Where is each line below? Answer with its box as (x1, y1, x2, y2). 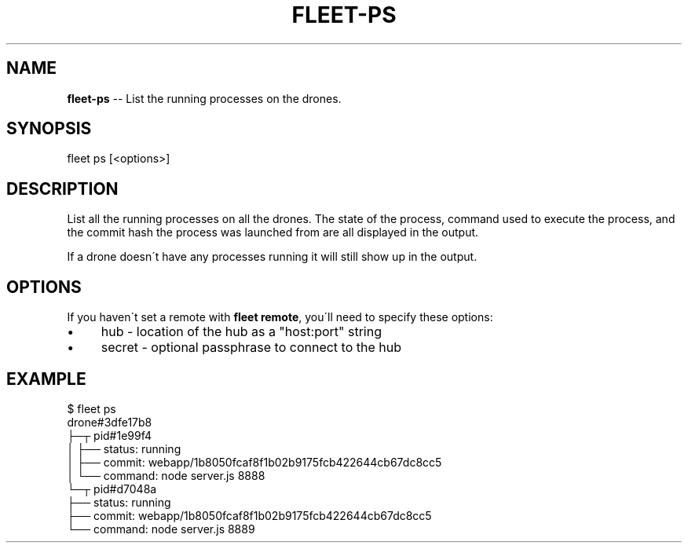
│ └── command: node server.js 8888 (67, 468, 265, 482)
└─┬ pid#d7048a (67, 481, 157, 496)
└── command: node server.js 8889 (67, 522, 255, 536)
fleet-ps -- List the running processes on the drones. (67, 91, 342, 105)
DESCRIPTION (6, 178, 119, 199)
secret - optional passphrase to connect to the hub (101, 339, 401, 356)
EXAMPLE (6, 368, 86, 389)
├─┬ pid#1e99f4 (67, 428, 152, 442)
